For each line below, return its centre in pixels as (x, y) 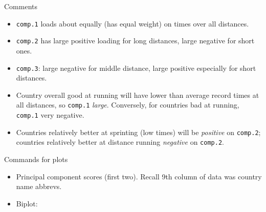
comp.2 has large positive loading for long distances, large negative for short (135, 41)
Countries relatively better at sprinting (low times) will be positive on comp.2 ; (138, 132)
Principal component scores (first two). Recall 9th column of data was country (139, 176)
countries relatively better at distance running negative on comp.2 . (120, 142)
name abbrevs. (39, 186)
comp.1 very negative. (50, 115)
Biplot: (27, 203)
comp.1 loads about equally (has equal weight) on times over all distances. (132, 23)
